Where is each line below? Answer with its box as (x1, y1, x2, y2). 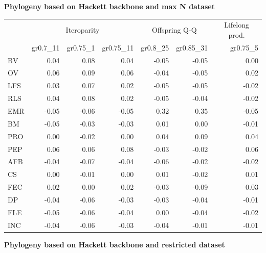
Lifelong (224, 19, 249, 30)
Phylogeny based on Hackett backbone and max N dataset (4, 1, 215, 11)
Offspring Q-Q (151, 24, 197, 35)
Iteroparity (65, 24, 100, 35)
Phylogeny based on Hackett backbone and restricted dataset (4, 239, 225, 249)
